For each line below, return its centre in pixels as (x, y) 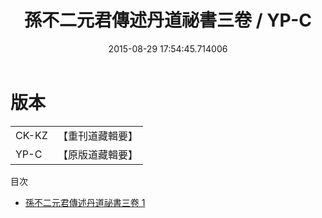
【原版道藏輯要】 (97, 154)
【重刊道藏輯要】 (97, 136)
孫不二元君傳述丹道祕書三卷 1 (85, 202)
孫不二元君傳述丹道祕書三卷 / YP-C (168, 20)
